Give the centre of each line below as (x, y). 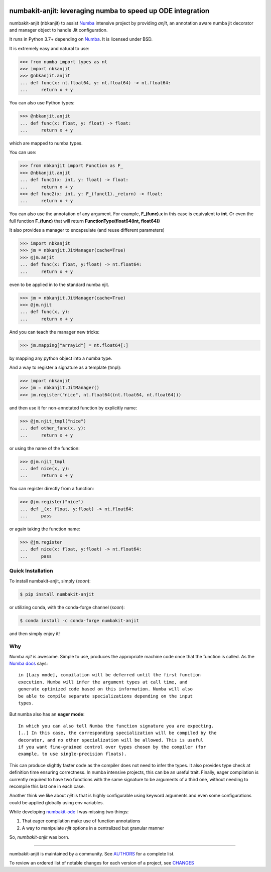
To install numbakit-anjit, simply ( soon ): (50, 581)
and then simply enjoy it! (35, 633)
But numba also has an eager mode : (47, 714)
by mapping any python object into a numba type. (61, 358)
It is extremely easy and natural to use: (49, 48)
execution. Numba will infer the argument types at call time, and (103, 682)
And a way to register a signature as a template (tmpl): (65, 368)
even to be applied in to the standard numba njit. (59, 284)
